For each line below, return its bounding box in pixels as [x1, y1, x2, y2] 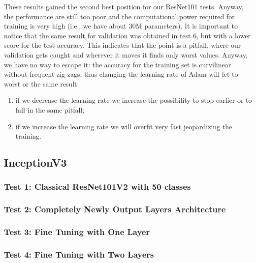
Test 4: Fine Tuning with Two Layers [4, 248, 154, 260]
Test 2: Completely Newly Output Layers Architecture [4, 203, 226, 215]
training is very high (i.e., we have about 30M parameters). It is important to [4, 21, 238, 31]
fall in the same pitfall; [15, 104, 85, 115]
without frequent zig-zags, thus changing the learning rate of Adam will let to [4, 69, 238, 79]
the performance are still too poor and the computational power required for [4, 11, 235, 21]
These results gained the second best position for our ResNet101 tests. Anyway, [4, 1, 244, 11]
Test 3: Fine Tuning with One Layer [4, 226, 150, 238]
